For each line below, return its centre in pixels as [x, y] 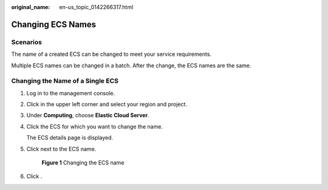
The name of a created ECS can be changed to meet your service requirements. [111, 54]
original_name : [31, 7]
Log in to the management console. [71, 93]
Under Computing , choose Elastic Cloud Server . [88, 115]
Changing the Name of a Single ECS [65, 81]
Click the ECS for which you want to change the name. [95, 126]
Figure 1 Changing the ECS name [83, 163]
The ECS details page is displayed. [70, 138]
